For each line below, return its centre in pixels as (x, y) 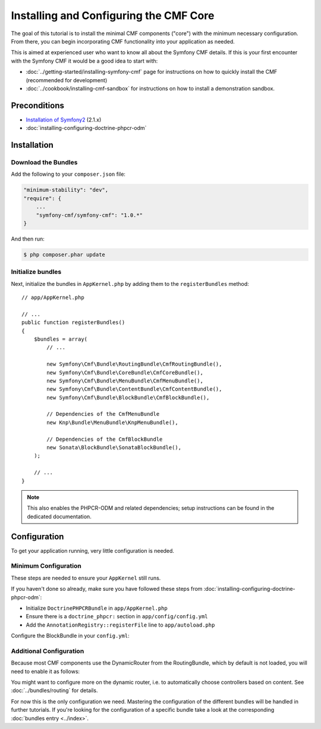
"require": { (43, 198)
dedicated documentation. (59, 516)
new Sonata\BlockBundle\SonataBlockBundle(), (114, 448)
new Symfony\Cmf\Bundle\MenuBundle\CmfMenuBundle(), (125, 381)
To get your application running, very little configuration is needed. (93, 550)
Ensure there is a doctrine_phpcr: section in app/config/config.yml (117, 616)
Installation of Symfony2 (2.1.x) (64, 120)
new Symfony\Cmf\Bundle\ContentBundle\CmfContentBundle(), (134, 389)
